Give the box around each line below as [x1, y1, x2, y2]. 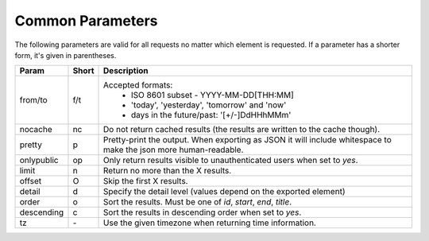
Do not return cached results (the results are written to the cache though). [103, 124, 381, 135]
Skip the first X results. [103, 176, 188, 187]
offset [19, 176, 42, 187]
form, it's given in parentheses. [14, 50, 117, 60]
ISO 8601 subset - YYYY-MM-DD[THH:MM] [131, 90, 294, 101]
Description [103, 65, 149, 76]
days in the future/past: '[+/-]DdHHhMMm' [131, 110, 292, 121]
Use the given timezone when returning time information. [103, 217, 317, 228]
